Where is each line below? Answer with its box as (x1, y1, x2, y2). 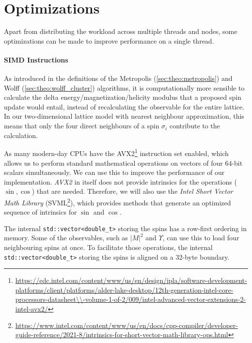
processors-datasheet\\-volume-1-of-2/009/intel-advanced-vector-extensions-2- (15, 294, 246, 304)
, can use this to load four (162, 233, 239, 243)
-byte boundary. (182, 251, 230, 262)
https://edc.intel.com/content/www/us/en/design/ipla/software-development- (15, 275, 247, 285)
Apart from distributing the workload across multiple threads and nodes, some (4, 26, 237, 36)
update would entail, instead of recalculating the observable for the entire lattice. (4, 101, 245, 111)
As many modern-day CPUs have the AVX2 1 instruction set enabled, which (4, 147, 229, 158)
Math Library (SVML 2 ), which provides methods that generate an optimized (4, 196, 231, 207)
